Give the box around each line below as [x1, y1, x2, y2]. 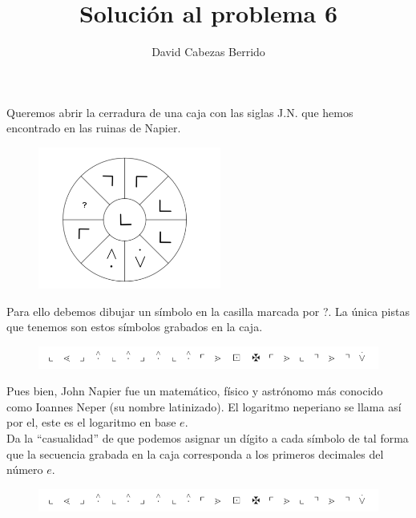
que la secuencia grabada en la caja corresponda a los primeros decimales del [6, 445, 384, 462]
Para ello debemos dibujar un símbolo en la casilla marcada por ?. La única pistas [6, 302, 410, 319]
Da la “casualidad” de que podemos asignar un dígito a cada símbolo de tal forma [6, 430, 409, 447]
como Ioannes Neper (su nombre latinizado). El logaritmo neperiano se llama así [6, 398, 402, 415]
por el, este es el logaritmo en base [6, 414, 176, 431]
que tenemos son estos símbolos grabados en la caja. [6, 318, 263, 335]
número [6, 461, 43, 478]
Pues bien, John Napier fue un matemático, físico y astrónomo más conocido [6, 382, 383, 399]
